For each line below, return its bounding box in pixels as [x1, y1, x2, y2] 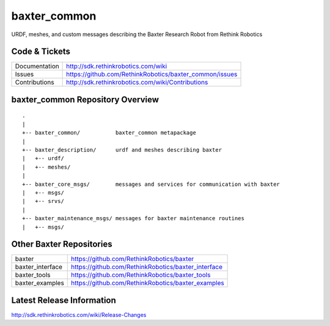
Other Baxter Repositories [11, 239, 112, 250]
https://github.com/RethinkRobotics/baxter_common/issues [66, 70, 238, 79]
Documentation [15, 62, 59, 70]
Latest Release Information [11, 295, 116, 305]
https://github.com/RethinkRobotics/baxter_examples [71, 279, 224, 287]
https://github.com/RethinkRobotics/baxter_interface [71, 263, 223, 272]
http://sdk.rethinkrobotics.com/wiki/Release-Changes [11, 311, 147, 318]
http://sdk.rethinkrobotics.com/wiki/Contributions [66, 78, 208, 87]
